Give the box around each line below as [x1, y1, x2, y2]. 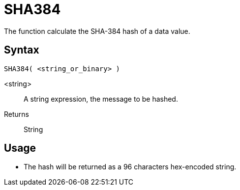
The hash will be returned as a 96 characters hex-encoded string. [24, 163, 237, 171]
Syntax [4, 44, 39, 56]
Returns [4, 109, 29, 118]
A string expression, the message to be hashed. [24, 94, 178, 103]
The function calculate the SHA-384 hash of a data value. [4, 27, 190, 35]
